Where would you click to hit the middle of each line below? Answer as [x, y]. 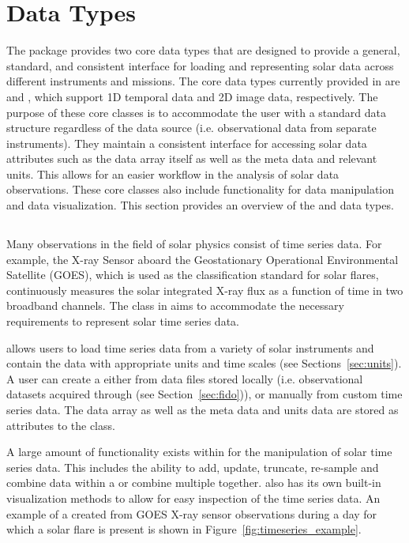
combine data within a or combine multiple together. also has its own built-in [194, 483]
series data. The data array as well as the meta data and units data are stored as [203, 409]
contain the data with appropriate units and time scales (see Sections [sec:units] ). [204, 363]
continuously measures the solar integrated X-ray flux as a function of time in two [205, 290]
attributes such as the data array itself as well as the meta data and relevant [192, 158]
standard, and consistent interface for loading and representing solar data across [200, 65]
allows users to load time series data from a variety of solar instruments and [190, 347]
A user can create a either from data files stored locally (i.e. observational [185, 378]
